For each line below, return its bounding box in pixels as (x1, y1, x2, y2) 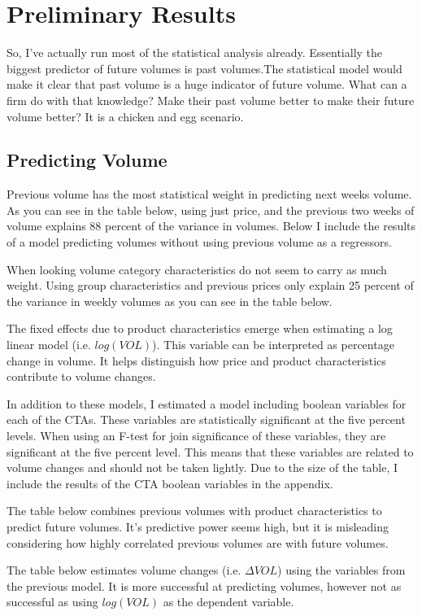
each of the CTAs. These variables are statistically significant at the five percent (7, 411, 406, 428)
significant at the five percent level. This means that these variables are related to (7, 443, 414, 460)
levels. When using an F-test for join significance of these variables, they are (7, 427, 386, 444)
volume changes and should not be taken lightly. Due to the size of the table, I (7, 459, 398, 476)
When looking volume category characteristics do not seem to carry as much (7, 260, 387, 277)
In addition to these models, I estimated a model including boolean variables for (7, 395, 407, 412)
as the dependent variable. (163, 593, 294, 610)
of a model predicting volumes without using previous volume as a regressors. (7, 234, 392, 251)
